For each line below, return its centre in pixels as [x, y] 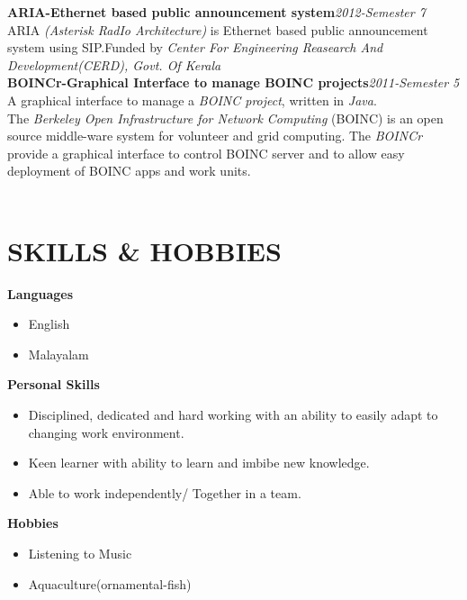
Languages [40, 293]
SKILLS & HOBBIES [144, 250]
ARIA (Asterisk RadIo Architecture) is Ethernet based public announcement [218, 29]
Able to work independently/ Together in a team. [165, 492]
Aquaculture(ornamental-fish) [110, 583]
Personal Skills [54, 384]
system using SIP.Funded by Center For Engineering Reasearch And [195, 47]
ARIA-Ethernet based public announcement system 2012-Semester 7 [216, 12]
